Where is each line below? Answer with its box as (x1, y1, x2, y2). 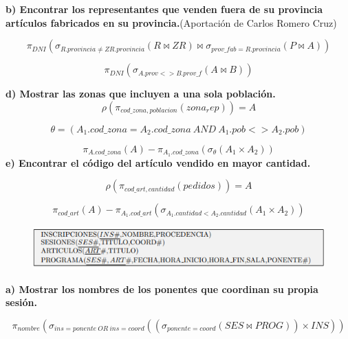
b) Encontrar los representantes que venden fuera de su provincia (6, 2, 323, 16)
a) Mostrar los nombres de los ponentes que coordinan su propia (6, 281, 318, 296)
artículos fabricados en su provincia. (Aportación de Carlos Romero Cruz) (6, 15, 337, 30)
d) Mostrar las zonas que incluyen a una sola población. (6, 86, 276, 101)
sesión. (6, 295, 38, 309)
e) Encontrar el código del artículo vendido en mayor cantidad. (6, 155, 311, 169)
